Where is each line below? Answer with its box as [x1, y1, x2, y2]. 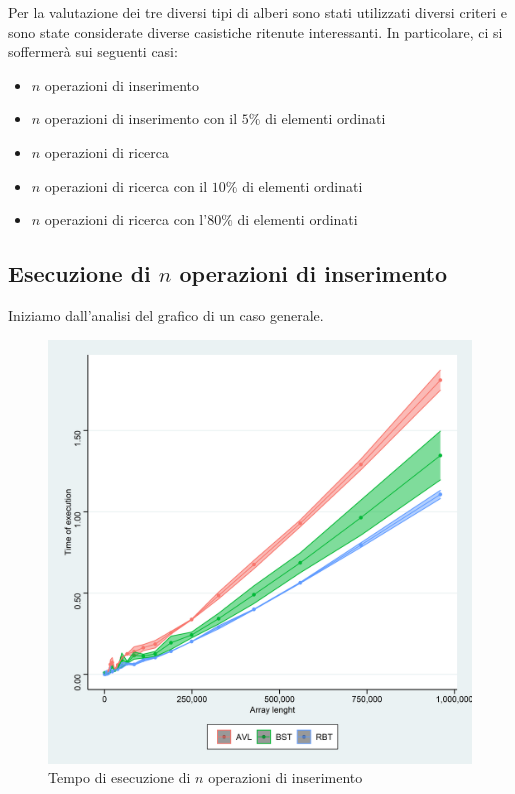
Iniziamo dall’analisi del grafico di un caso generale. [8, 304, 324, 325]
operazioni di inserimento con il [44, 108, 238, 129]
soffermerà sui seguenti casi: [8, 41, 178, 62]
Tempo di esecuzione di [48, 767, 191, 788]
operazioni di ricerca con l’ [44, 209, 208, 230]
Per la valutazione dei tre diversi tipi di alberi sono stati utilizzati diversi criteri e [8, 2, 507, 22]
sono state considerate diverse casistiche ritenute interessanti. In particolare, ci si [8, 21, 503, 42]
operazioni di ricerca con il [44, 175, 208, 196]
